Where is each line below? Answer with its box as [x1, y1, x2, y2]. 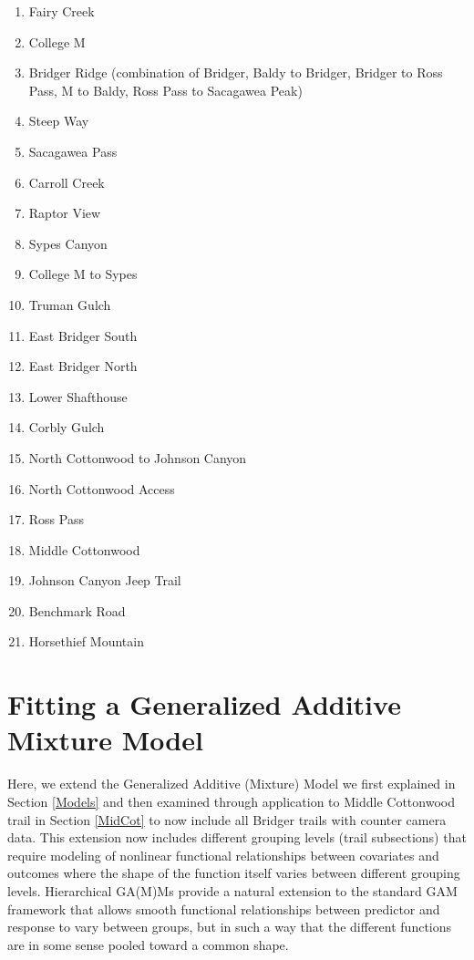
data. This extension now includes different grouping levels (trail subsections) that [7, 828, 467, 847]
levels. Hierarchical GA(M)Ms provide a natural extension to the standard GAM [7, 881, 458, 900]
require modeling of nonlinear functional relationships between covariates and [7, 845, 439, 864]
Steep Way [28, 111, 89, 130]
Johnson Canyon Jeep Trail [28, 571, 181, 590]
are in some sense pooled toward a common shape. [7, 934, 289, 954]
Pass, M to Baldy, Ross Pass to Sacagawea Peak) [28, 80, 303, 99]
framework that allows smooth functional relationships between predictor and [7, 899, 440, 918]
